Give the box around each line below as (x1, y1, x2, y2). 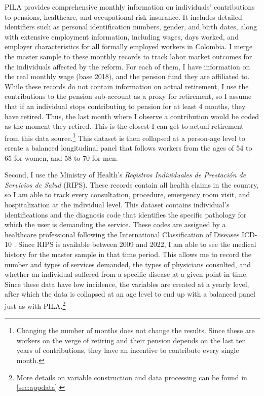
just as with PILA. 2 (5, 299, 66, 311)
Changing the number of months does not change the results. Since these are (16, 325, 255, 336)
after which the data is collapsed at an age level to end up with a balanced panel (5, 289, 255, 299)
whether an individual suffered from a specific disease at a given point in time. (5, 269, 248, 279)
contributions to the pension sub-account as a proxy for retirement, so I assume (5, 91, 252, 101)
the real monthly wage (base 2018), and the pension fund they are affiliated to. (5, 71, 250, 82)
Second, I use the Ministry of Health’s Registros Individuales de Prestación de (5, 169, 246, 180)
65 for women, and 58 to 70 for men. (5, 152, 118, 163)
